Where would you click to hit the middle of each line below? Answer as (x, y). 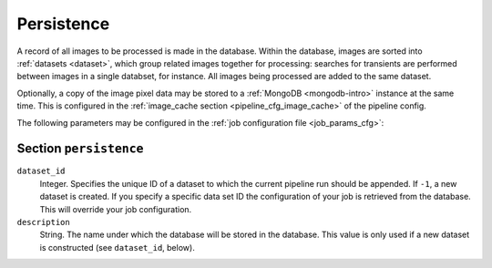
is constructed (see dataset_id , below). (117, 247)
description (43, 222)
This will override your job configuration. (116, 209)
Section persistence (81, 149)
